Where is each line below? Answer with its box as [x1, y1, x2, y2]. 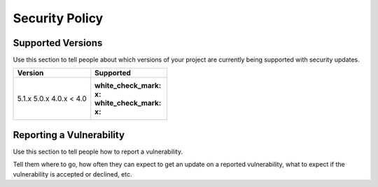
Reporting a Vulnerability [13, 129, 125, 141]
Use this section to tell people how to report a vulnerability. [13, 147, 183, 156]
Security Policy [13, 10, 104, 26]
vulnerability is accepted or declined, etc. [13, 170, 132, 178]
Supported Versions [13, 37, 103, 49]
